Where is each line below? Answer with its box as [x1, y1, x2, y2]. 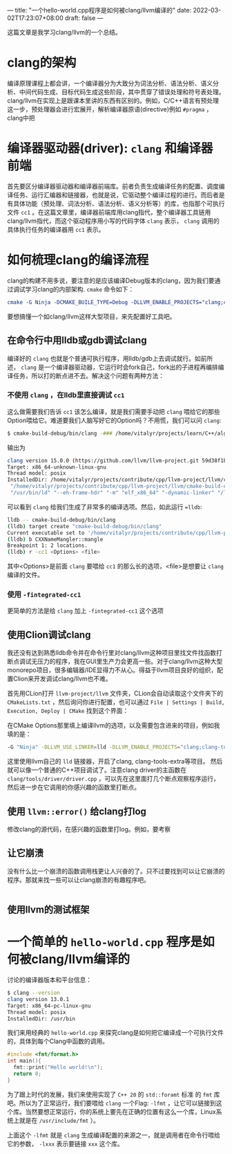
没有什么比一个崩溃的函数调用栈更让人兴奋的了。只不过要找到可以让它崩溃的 [7, 867, 225, 875]
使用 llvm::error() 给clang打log [7, 805, 147, 817]
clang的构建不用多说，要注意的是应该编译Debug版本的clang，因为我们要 [7, 276, 215, 285]
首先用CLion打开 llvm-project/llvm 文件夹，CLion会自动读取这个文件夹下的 [7, 689, 223, 698]
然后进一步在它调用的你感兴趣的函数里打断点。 [7, 783, 140, 791]
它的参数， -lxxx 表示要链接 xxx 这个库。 [7, 1139, 124, 1148]
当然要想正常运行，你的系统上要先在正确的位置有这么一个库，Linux [25, 1107, 216, 1116]
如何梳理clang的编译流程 [7, 252, 149, 268]
